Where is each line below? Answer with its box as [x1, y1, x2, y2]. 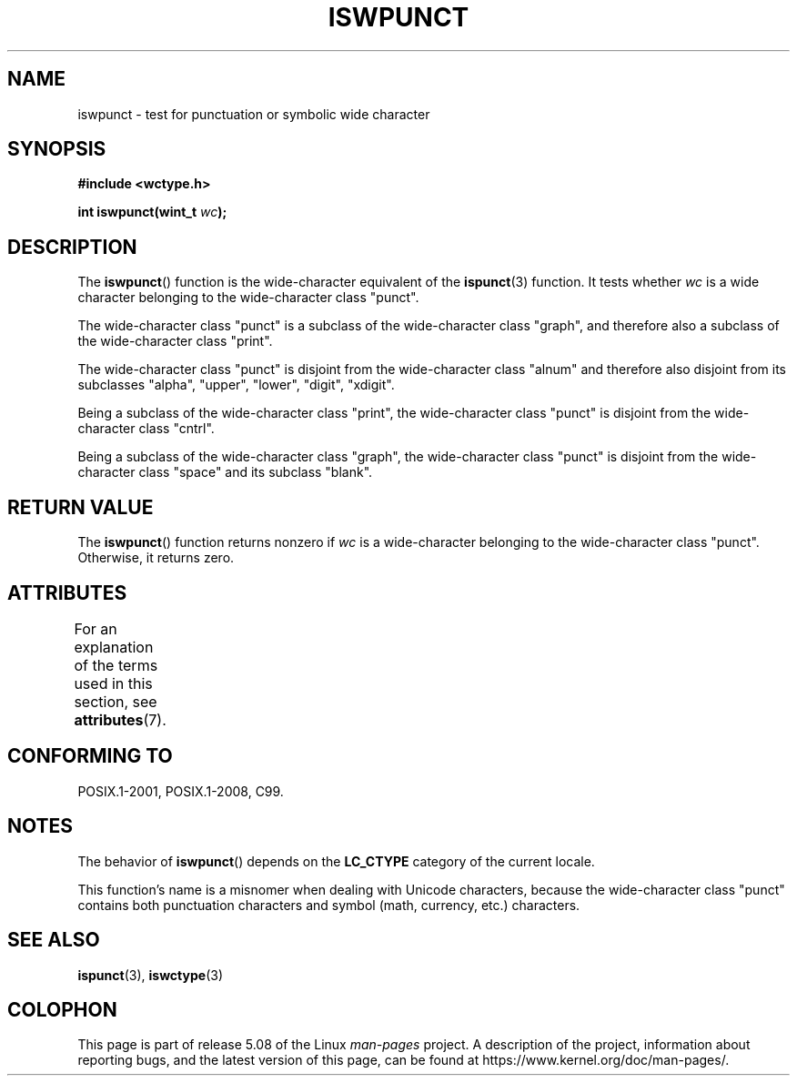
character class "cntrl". [77, 420, 215, 437]
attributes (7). [74, 710, 166, 729]
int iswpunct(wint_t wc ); [77, 204, 227, 220]
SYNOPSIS [7, 137, 106, 161]
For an [74, 619, 117, 638]
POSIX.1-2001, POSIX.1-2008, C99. [77, 783, 284, 799]
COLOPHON [7, 997, 117, 1021]
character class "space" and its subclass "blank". [77, 464, 373, 481]
